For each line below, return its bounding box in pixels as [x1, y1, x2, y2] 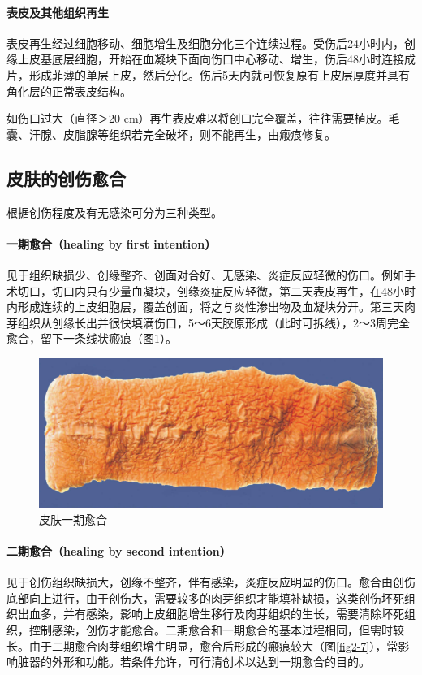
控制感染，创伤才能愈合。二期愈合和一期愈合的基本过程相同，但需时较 [28, 621, 404, 638]
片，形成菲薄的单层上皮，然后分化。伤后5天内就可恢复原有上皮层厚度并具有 [6, 66, 410, 83]
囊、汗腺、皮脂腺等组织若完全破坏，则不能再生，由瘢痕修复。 [6, 125, 336, 142]
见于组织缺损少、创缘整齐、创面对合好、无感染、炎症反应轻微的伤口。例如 [6, 266, 404, 283]
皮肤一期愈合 [39, 510, 107, 527]
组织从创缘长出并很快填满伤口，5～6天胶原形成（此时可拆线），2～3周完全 [17, 314, 410, 331]
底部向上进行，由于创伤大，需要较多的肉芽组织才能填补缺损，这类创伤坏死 [6, 589, 404, 606]
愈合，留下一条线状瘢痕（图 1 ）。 [6, 330, 177, 347]
